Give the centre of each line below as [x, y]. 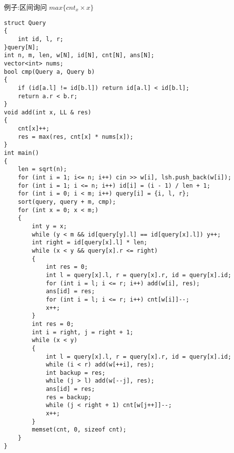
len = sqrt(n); [42, 169]
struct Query [25, 23]
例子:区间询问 [25, 7]
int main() [21, 153]
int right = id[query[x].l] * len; [90, 243]
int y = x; [49, 226]
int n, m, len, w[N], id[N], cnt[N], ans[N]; [79, 55]
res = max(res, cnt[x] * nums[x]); [75, 137]
